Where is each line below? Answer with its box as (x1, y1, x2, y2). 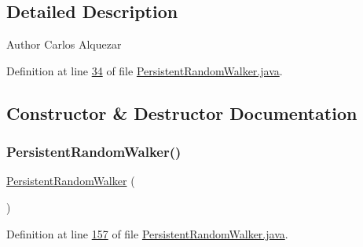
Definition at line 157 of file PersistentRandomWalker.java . (6, 225, 288, 242)
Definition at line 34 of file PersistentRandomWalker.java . (6, 62, 283, 78)
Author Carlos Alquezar (6, 36, 122, 53)
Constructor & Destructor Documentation (6, 100, 357, 125)
